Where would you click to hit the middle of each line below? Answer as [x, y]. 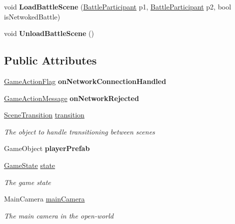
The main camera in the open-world [59, 215]
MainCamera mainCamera [44, 199]
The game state [27, 182]
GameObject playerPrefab [47, 148]
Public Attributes [50, 60]
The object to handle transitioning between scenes [79, 131]
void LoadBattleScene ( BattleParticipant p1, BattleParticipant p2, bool [118, 6]
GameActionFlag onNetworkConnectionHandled [85, 81]
